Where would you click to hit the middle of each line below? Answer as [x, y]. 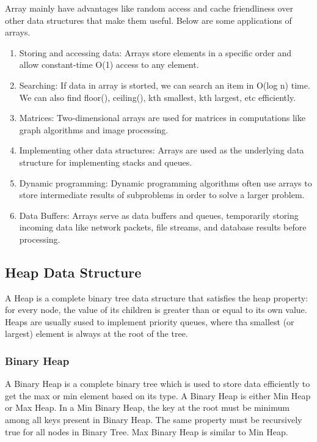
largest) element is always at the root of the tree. [97, 333]
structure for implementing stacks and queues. [106, 162]
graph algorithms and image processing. [94, 129]
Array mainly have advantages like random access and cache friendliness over [149, 8]
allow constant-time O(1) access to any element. [109, 64]
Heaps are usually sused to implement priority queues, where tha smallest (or [150, 321]
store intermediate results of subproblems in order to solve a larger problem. [162, 195]
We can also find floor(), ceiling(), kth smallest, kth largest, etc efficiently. [158, 97]
